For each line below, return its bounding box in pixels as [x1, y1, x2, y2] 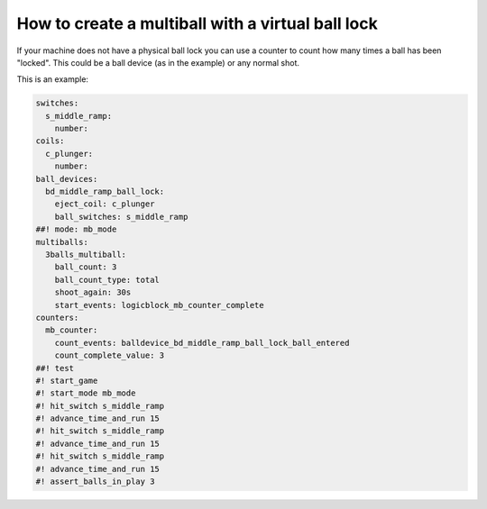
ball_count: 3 [54, 262, 117, 272]
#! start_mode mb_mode [35, 388, 136, 398]
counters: [35, 312, 79, 323]
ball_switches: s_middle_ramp [54, 212, 188, 222]
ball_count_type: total [54, 275, 160, 285]
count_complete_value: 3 [54, 350, 165, 360]
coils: [35, 136, 65, 146]
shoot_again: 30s [54, 287, 132, 297]
